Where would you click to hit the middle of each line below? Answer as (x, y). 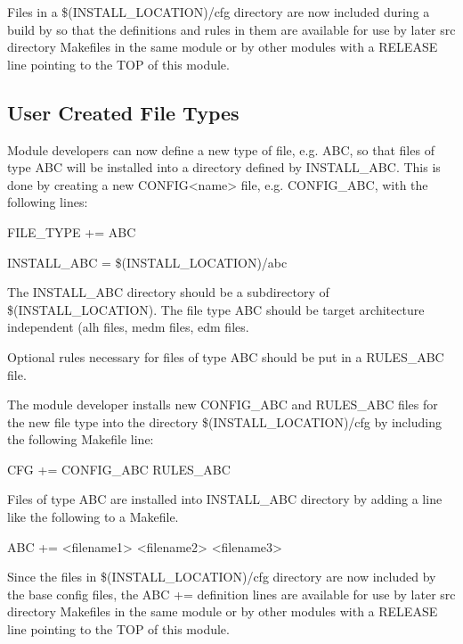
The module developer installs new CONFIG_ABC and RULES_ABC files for (223, 405)
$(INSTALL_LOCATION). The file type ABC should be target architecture (216, 309)
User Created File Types (123, 112)
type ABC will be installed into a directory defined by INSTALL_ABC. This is (224, 167)
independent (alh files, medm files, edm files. (128, 327)
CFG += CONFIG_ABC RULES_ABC (119, 469)
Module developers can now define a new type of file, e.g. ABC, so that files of (221, 149)
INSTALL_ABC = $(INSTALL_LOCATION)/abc (147, 262)
